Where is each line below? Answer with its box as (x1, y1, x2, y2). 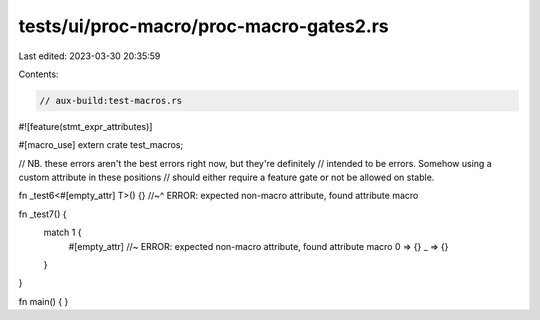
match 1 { (43, 226, 82, 239)
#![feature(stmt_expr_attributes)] (18, 120, 153, 132)
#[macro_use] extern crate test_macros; (18, 139, 184, 151)
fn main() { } (18, 295, 69, 307)
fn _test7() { (18, 208, 67, 220)
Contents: (18, 68, 59, 80)
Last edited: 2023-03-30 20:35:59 (18, 50, 161, 62)
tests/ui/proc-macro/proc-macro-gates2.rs (18, 15, 389, 37)
